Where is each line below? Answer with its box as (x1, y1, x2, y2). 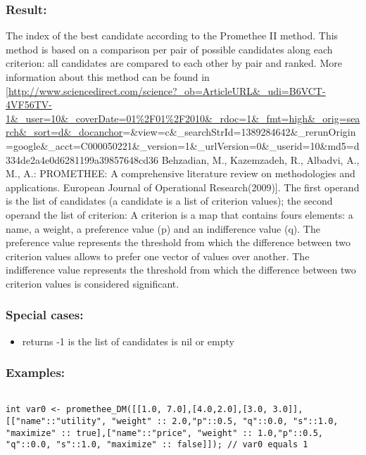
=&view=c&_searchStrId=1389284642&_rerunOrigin (122, 124, 356, 139)
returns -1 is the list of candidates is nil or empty (22, 333, 234, 348)
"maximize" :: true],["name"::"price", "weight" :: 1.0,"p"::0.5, (6, 428, 324, 438)
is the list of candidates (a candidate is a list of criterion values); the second (6, 193, 333, 208)
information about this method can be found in (6, 70, 210, 84)
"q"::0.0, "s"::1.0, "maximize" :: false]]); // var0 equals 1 (6, 440, 308, 450)
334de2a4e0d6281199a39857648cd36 (6, 152, 158, 167)
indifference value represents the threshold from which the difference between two (6, 262, 356, 277)
